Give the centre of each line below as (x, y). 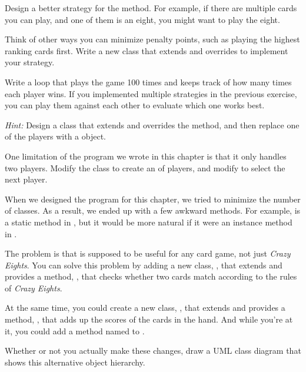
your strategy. (30, 62)
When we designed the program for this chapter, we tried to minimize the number (153, 199)
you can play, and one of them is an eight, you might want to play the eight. (142, 19)
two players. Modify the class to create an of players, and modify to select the (145, 167)
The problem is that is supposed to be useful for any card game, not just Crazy (148, 253)
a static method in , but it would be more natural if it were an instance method (149, 222)
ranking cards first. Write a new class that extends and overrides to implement (147, 50)
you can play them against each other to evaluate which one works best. (135, 105)
